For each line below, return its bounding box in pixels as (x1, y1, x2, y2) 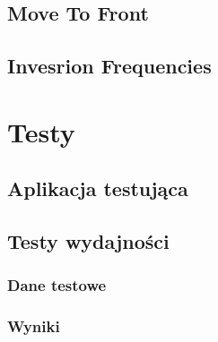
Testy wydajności (7, 227, 170, 255)
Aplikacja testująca (7, 175, 188, 202)
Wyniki (7, 315, 60, 338)
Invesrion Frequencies (7, 52, 212, 80)
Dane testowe (7, 274, 107, 296)
